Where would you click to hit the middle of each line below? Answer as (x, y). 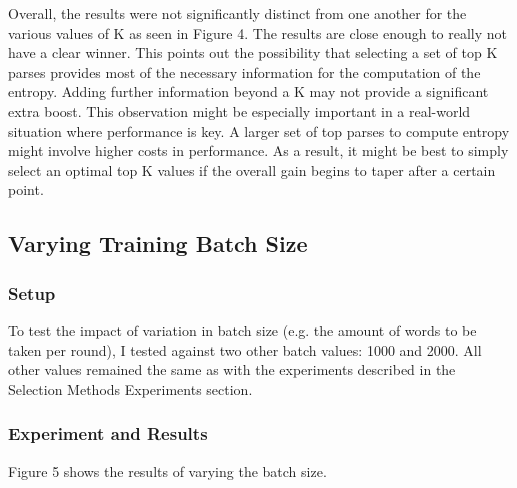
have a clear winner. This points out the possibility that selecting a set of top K (253, 52)
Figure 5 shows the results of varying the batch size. (167, 470)
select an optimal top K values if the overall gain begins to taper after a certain (252, 169)
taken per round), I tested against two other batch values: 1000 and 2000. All (245, 349)
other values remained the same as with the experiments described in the (232, 369)
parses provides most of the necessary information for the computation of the (244, 71)
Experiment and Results (108, 433)
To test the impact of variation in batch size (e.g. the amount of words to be (242, 329)
